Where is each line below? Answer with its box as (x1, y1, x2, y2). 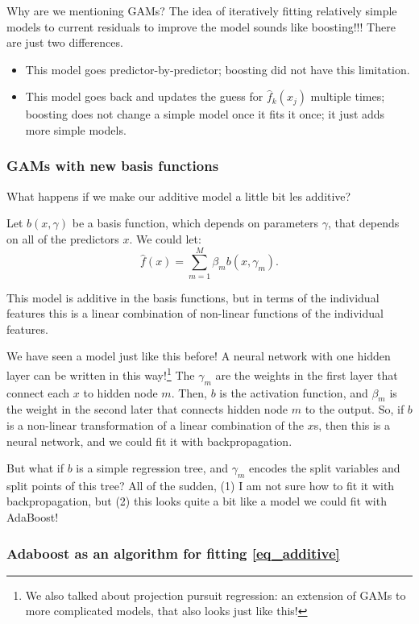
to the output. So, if (305, 401, 404, 418)
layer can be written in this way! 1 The (6, 364, 195, 383)
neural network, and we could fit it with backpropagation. (6, 432, 292, 449)
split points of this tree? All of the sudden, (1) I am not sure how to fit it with (6, 476, 395, 493)
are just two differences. (6, 34, 123, 51)
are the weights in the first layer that (215, 366, 398, 383)
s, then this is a (313, 416, 391, 433)
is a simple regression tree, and (76, 460, 228, 476)
